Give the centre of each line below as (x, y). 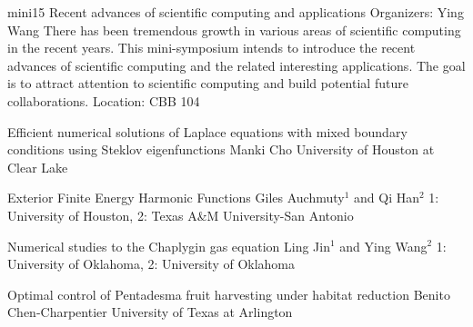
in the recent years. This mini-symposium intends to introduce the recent (211, 48)
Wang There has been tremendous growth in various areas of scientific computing (234, 30)
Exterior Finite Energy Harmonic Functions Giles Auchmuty (176, 198)
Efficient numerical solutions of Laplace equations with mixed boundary (207, 131)
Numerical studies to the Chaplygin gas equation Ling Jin (169, 246)
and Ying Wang (383, 246)
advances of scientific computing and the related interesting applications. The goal (236, 65)
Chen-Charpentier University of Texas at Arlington (150, 312)
